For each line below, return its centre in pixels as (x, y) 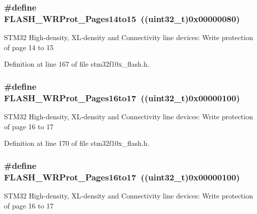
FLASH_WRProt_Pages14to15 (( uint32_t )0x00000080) (122, 18)
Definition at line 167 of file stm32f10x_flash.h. (77, 64)
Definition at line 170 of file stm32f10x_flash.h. (77, 143)
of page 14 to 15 (29, 47)
